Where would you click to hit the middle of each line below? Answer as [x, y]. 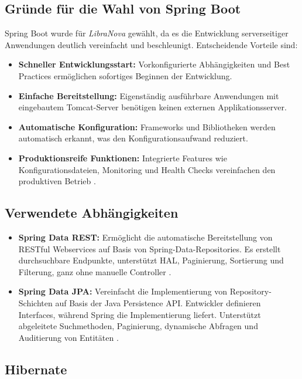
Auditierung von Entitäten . [68, 337]
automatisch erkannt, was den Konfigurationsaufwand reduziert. [133, 138]
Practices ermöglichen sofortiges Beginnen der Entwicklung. [125, 75]
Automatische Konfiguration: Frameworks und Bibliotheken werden [147, 126]
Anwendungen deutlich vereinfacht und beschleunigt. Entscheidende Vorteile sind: [151, 44]
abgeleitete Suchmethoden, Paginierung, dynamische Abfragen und [138, 326]
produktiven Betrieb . [57, 181]
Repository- [250, 291]
